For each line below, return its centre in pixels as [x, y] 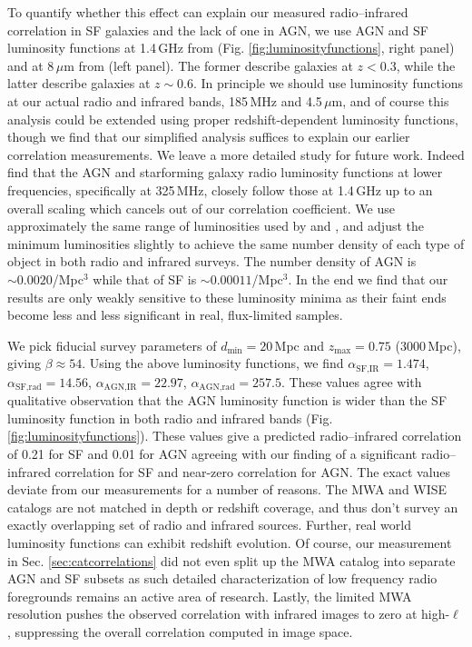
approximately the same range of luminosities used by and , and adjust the [216, 226]
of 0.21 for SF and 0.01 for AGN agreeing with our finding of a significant [212, 453]
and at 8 [31, 65]
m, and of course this [390, 100]
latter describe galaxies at [79, 83]
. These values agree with [351, 381]
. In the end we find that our [368, 279]
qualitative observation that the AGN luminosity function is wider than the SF [227, 400]
